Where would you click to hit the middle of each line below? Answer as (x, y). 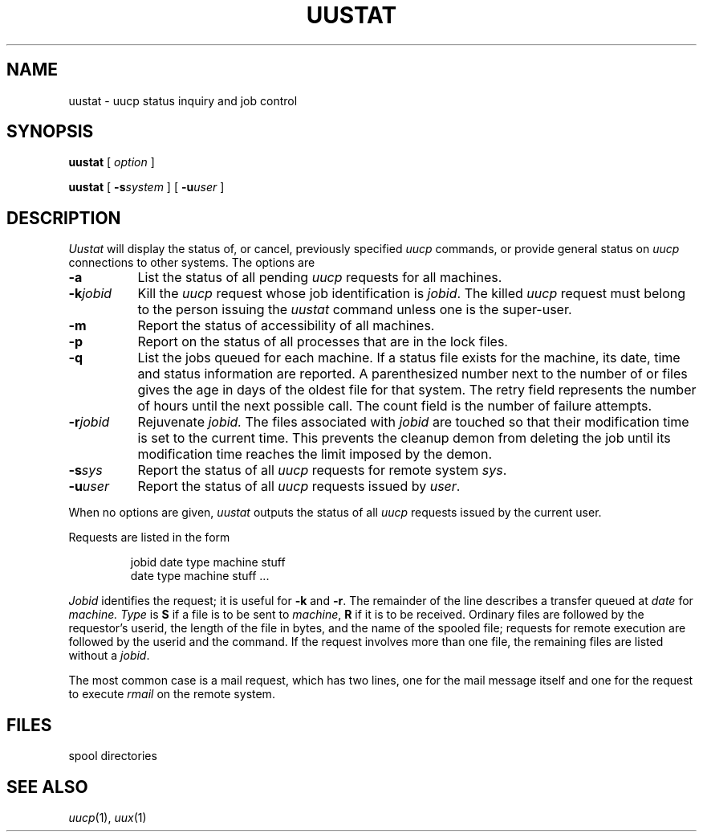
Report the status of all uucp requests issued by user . (299, 486)
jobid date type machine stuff (208, 562)
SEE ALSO (47, 787)
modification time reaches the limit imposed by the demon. (315, 454)
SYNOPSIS (50, 132)
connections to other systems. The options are (192, 263)
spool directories (113, 756)
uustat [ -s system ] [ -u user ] (146, 187)
